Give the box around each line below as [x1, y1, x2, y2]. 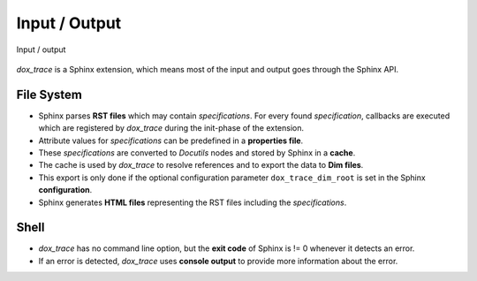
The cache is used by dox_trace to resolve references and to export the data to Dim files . [38, 160, 364, 171]
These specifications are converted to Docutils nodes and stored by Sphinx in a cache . [38, 148, 356, 158]
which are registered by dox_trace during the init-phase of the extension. [38, 123, 305, 133]
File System [16, 87, 83, 102]
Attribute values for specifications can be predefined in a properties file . [38, 135, 304, 146]
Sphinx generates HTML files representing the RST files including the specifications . [38, 197, 347, 208]
